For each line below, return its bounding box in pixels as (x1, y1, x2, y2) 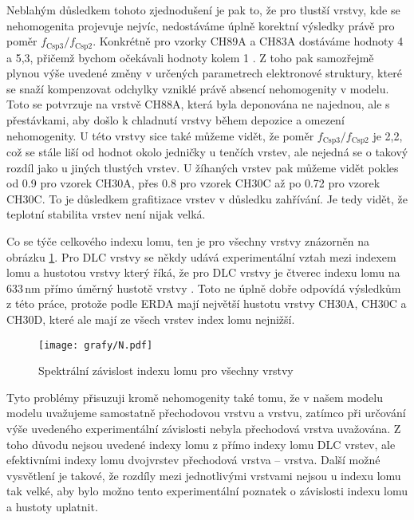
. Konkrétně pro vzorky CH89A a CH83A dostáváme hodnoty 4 (93, 33, 404, 49)
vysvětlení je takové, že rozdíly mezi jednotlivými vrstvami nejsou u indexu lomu (6, 467, 401, 483)
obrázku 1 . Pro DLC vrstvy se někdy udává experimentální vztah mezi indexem (6, 248, 396, 265)
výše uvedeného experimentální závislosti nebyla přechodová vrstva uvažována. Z (6, 420, 401, 437)
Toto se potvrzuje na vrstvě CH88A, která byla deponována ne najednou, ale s (6, 96, 390, 112)
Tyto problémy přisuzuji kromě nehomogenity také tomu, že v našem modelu (6, 388, 383, 405)
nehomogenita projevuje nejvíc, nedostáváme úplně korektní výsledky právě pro (6, 17, 395, 33)
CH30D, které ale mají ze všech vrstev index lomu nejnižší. (6, 311, 295, 327)
